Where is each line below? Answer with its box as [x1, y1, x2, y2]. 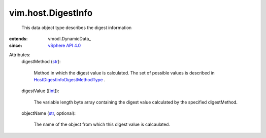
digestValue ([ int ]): [21, 88, 59, 94]
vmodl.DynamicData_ [48, 35, 91, 41]
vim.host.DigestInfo [9, 7, 93, 18]
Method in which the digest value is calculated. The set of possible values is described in [33, 69, 215, 76]
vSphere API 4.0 [48, 42, 81, 49]
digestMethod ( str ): [21, 59, 61, 65]
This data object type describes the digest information [21, 25, 132, 31]
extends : [9, 35, 28, 41]
